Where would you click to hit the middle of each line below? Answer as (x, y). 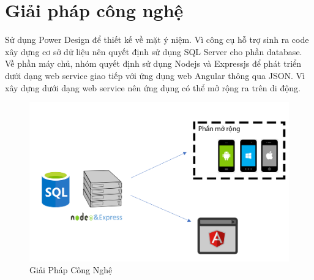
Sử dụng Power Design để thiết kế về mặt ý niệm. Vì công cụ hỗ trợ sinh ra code (157, 40)
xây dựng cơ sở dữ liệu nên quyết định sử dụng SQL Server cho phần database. (154, 51)
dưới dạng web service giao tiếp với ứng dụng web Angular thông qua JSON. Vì (155, 75)
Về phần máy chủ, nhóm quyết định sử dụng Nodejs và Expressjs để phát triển (153, 63)
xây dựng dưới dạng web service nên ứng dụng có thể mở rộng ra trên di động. (153, 87)
